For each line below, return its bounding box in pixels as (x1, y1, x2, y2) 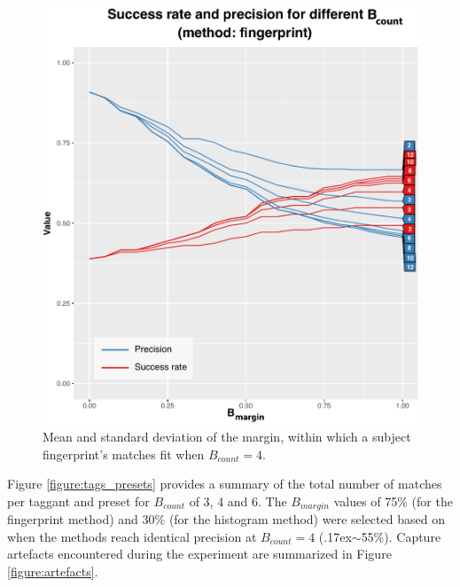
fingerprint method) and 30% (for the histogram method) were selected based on (7, 510, 445, 528)
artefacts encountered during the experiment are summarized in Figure (7, 544, 392, 563)
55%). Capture (361, 527, 441, 545)
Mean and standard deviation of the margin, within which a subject (43, 427, 411, 445)
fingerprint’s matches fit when (43, 444, 205, 463)
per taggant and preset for (7, 491, 150, 510)
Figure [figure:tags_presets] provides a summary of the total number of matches (7, 474, 442, 493)
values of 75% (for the (333, 491, 453, 510)
